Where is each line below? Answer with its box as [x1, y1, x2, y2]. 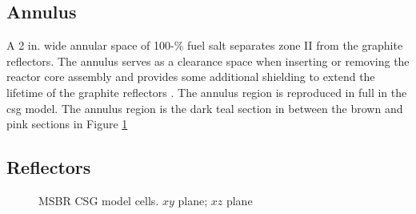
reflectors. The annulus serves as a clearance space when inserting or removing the [6, 52, 410, 69]
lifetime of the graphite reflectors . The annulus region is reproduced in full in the [6, 83, 407, 100]
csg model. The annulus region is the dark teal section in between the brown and [6, 99, 403, 116]
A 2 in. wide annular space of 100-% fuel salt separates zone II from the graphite [6, 37, 403, 54]
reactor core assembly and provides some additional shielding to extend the [6, 68, 375, 85]
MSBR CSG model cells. [38, 192, 159, 208]
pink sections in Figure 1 [6, 115, 128, 132]
